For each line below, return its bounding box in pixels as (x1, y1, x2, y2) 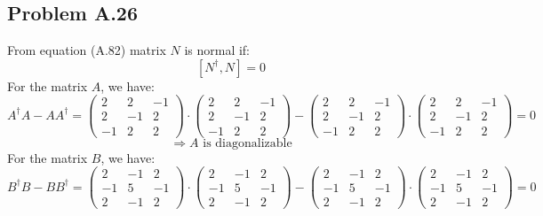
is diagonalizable (203, 136, 292, 150)
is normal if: (184, 41, 251, 59)
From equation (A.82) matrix (7, 41, 166, 59)
